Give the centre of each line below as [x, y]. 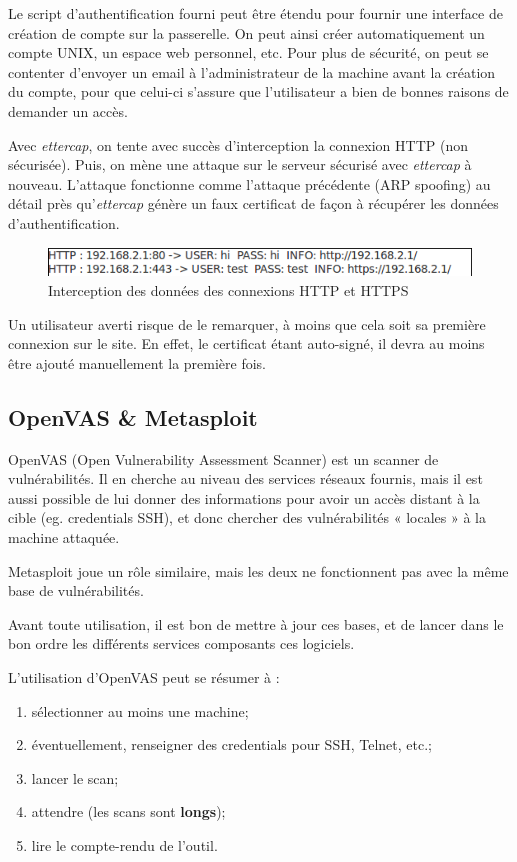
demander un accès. [68, 110]
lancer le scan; [75, 777]
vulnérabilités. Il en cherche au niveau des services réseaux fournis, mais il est [245, 478]
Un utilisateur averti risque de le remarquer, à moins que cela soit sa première [247, 323]
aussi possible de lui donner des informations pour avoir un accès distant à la [244, 497]
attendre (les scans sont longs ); [128, 811]
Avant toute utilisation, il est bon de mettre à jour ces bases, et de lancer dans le [256, 623]
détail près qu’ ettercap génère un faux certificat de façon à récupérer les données [253, 203]
